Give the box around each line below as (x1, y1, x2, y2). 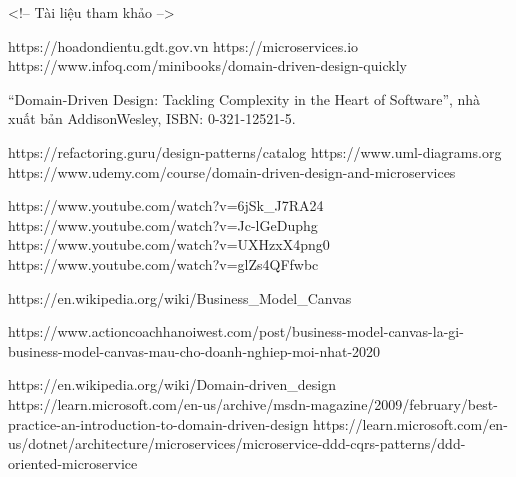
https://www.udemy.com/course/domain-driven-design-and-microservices (8, 161, 456, 182)
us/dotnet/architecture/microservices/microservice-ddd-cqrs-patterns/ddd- (8, 433, 466, 454)
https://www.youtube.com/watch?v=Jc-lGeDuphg (8, 214, 318, 235)
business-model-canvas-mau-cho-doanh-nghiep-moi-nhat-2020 (8, 340, 381, 361)
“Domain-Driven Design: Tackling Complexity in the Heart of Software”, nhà (8, 88, 481, 109)
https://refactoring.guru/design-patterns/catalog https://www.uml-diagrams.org (8, 141, 502, 162)
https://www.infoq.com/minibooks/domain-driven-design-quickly (8, 55, 407, 76)
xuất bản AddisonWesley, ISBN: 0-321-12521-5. (8, 108, 296, 129)
